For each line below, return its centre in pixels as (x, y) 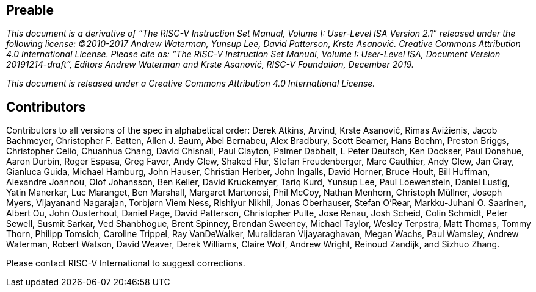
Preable (30, 10)
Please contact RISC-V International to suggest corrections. (126, 263)
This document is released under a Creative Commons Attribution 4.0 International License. (191, 84)
